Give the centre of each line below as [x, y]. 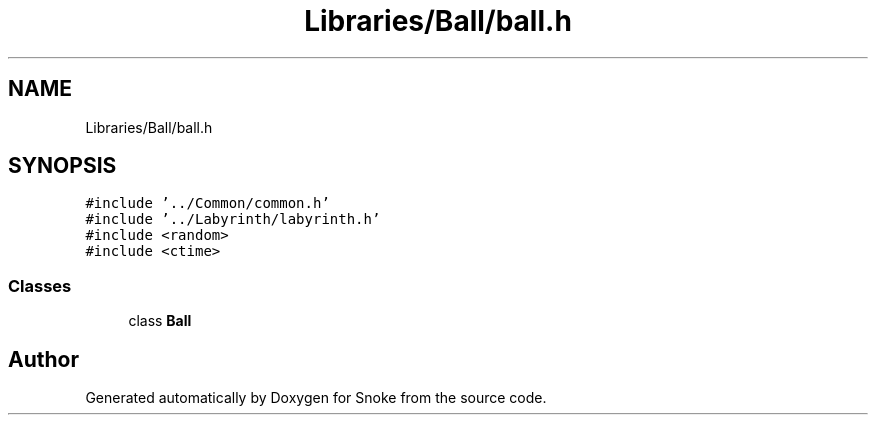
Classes [40, 285]
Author [43, 359]
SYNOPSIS [62, 166]
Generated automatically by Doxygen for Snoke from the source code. [316, 398]
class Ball [160, 321]
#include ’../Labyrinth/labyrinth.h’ [233, 219]
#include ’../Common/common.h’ [207, 203]
